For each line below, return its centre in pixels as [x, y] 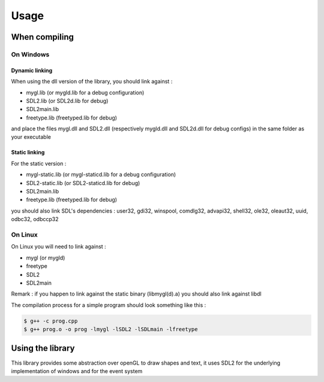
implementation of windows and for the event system [77, 371]
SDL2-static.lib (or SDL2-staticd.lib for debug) [83, 183]
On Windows [30, 54]
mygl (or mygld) [46, 258]
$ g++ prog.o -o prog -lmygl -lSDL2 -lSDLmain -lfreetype [111, 329]
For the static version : [39, 163]
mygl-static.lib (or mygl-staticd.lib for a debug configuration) [101, 175]
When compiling [43, 37]
